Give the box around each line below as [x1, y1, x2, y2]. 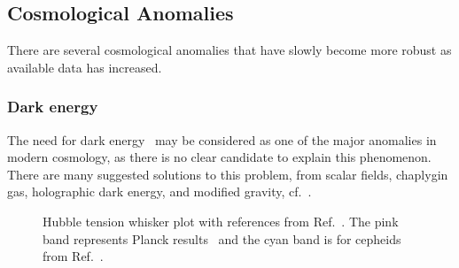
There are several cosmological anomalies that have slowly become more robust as [7, 41, 452, 59]
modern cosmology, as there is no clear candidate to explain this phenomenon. [7, 148, 432, 166]
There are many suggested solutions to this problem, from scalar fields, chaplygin [7, 165, 448, 183]
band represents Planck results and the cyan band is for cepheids [43, 229, 401, 248]
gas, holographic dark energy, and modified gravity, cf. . [7, 182, 312, 201]
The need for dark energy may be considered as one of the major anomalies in [7, 130, 437, 149]
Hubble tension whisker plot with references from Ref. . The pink [43, 211, 399, 230]
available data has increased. [7, 57, 162, 76]
